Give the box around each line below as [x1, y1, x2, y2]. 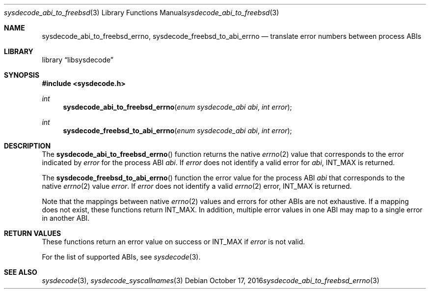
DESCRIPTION [4, 142, 51, 150]
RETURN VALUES [4, 229, 61, 237]
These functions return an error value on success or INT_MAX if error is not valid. [42, 237, 305, 246]
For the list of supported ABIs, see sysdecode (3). [42, 253, 201, 261]
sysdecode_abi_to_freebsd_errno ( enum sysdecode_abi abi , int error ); [63, 103, 292, 111]
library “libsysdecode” [42, 56, 114, 64]
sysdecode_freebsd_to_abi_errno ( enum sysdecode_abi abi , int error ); [63, 126, 292, 135]
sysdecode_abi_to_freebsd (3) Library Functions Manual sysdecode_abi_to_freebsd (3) [4, 8, 279, 17]
